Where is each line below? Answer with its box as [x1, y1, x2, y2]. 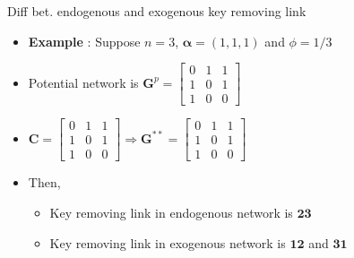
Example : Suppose [28, 31, 141, 50]
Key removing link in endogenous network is [49, 202, 293, 221]
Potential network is [28, 73, 139, 91]
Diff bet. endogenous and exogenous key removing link [7, 2, 307, 20]
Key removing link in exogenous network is [49, 233, 286, 252]
